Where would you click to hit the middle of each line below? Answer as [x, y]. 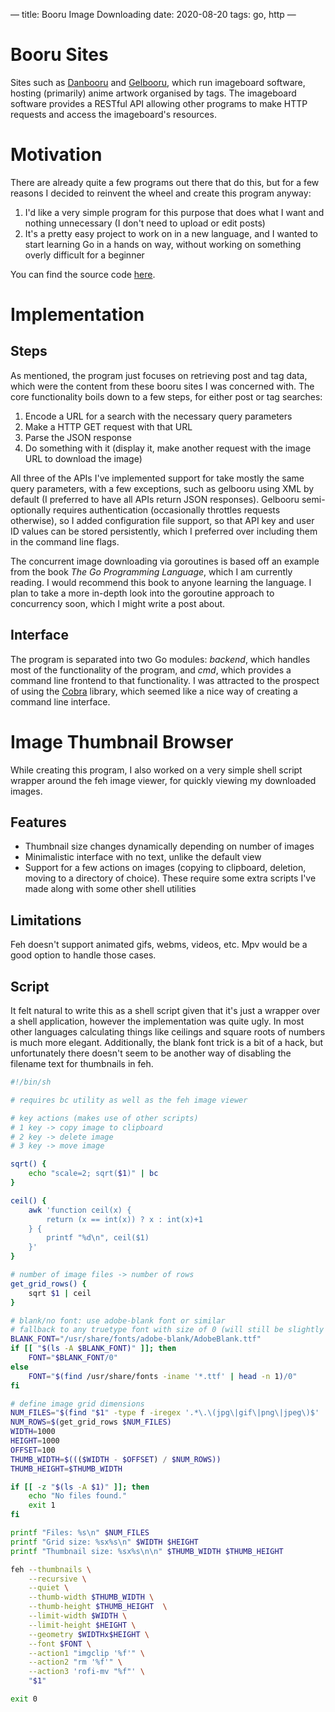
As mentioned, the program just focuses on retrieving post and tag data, [159, 375]
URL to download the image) [83, 458]
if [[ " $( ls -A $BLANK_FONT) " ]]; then [93, 1349]
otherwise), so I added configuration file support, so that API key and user [162, 520]
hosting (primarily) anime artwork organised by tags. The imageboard [153, 93]
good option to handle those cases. [83, 955]
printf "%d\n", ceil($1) [98, 1238]
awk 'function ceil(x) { [80, 1210]
